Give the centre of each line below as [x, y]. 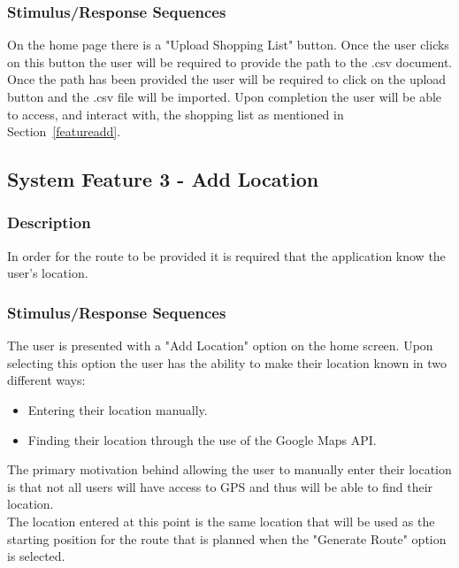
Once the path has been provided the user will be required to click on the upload [227, 79]
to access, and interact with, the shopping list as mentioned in [176, 114]
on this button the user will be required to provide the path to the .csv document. [230, 61]
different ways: [46, 380]
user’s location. [48, 273]
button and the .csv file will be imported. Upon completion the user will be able [225, 96]
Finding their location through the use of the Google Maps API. [202, 439]
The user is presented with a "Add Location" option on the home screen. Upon [220, 345]
